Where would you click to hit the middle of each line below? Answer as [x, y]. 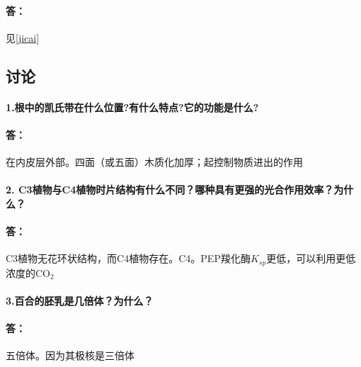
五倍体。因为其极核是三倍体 [70, 355]
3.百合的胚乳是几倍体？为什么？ [80, 300]
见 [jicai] [23, 37]
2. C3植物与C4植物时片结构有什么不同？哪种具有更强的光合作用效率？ [170, 190]
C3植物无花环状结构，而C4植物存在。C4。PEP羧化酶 [128, 258]
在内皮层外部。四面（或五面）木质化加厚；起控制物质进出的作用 [154, 162]
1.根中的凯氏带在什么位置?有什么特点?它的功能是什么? [132, 107]
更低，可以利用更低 [311, 258]
